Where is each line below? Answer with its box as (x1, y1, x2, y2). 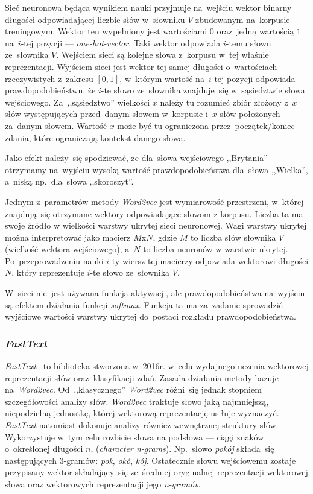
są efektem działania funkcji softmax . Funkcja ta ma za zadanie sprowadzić (5, 298, 283, 311)
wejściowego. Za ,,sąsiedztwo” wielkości (5, 95, 150, 108)
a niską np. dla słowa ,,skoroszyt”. (5, 175, 134, 188)
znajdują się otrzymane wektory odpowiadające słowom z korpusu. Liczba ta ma (5, 207, 303, 220)
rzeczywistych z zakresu (5, 72, 93, 84)
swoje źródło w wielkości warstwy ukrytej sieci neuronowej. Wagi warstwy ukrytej (5, 219, 307, 232)
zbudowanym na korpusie (195, 13, 290, 25)
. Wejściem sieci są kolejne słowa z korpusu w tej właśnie (56, 48, 269, 61)
